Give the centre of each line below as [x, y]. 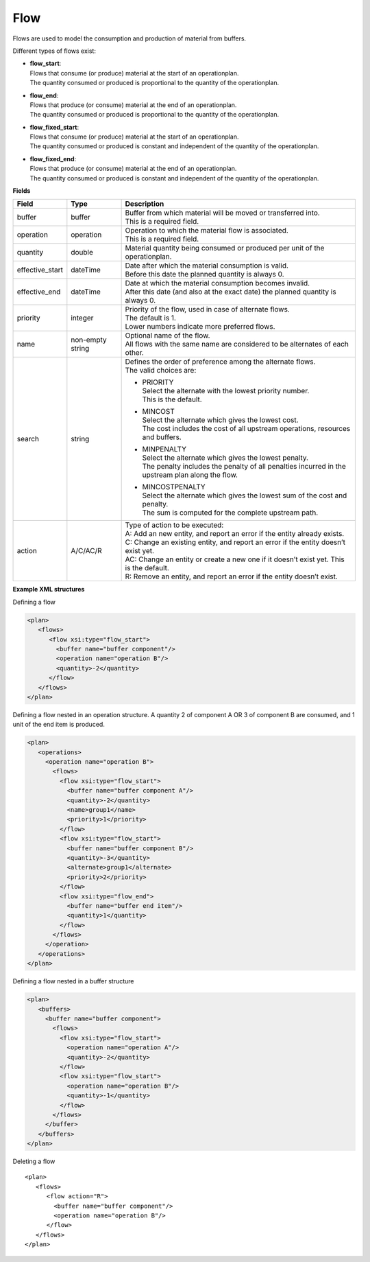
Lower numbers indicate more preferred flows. [200, 327]
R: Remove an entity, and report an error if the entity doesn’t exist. [232, 576]
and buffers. [162, 437]
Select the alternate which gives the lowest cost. [220, 420]
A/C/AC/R [86, 551]
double [82, 253]
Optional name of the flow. [168, 336]
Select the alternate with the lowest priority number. [226, 391]
